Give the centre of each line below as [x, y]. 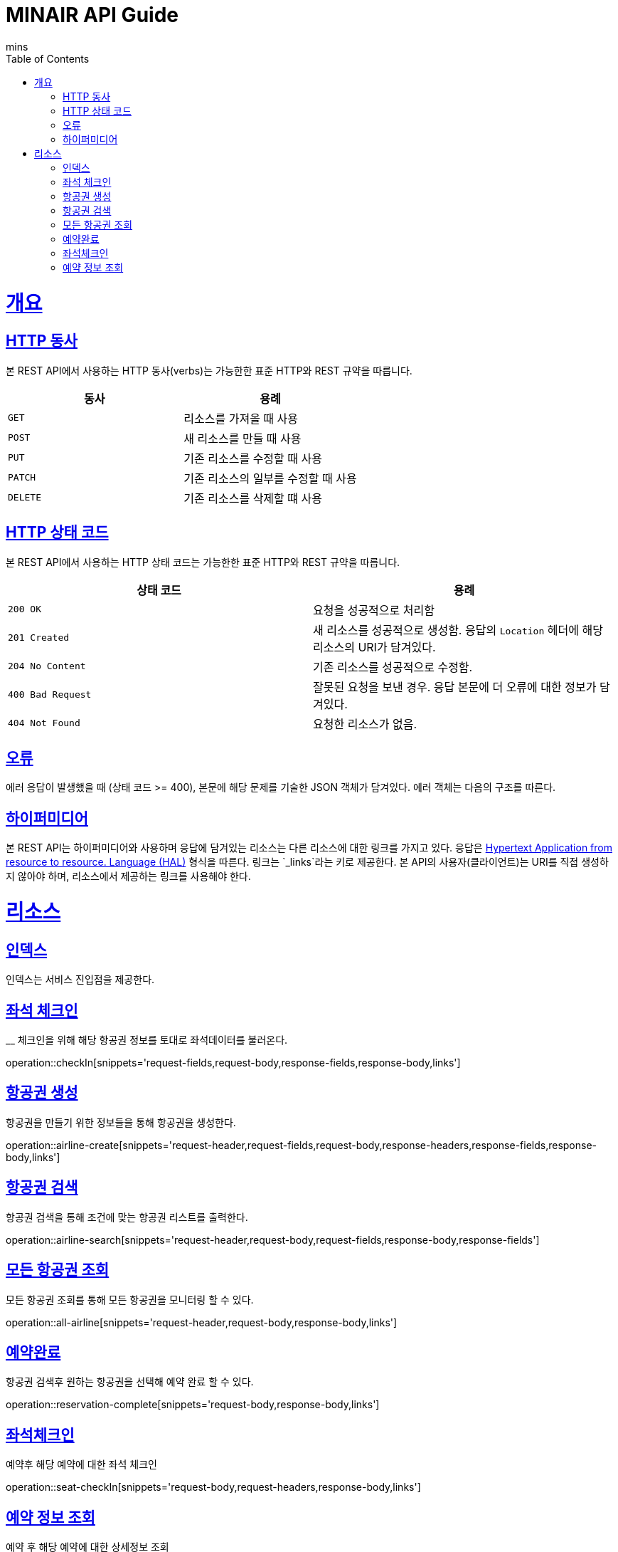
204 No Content [47, 666]
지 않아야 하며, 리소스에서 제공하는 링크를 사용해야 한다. [128, 876]
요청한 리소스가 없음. [365, 724]
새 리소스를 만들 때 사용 [243, 438]
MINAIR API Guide [92, 15]
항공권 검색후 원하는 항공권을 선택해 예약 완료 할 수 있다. [130, 1382]
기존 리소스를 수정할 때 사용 [253, 458]
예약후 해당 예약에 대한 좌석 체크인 [81, 1464]
